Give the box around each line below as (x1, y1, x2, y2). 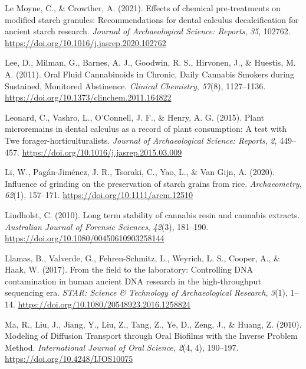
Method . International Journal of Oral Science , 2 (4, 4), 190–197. (5, 341, 239, 353)
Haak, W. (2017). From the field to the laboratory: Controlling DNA (5, 263, 253, 276)
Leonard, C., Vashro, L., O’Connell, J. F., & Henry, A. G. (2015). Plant (5, 111, 264, 123)
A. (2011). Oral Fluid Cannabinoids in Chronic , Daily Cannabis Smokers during (5, 67, 294, 80)
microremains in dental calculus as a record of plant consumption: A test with (5, 122, 287, 135)
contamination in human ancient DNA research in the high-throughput (5, 274, 261, 287)
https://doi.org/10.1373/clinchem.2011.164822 (5, 91, 172, 103)
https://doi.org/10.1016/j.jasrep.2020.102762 (5, 36, 166, 48)
